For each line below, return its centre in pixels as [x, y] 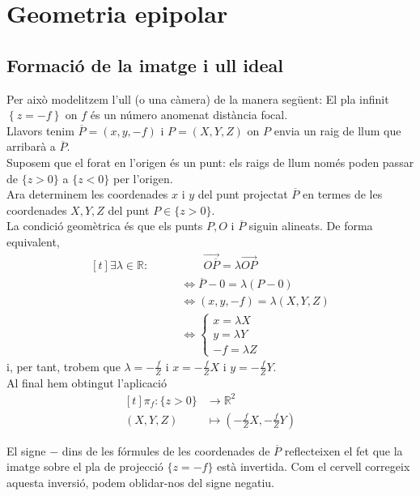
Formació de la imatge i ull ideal [145, 64]
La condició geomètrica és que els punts [105, 226]
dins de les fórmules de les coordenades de [166, 450]
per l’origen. [143, 178]
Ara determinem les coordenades [87, 194]
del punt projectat [243, 194]
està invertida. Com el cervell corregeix [314, 466]
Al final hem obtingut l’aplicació [87, 382]
